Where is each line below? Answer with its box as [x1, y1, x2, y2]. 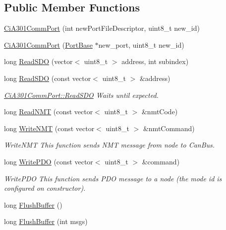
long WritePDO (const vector [4, 156, 93, 166]
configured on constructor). [4, 183, 86, 193]
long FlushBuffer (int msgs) [4, 216, 88, 227]
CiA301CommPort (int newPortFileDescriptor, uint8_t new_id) [4, 23, 200, 33]
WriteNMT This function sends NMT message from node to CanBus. [4, 140, 215, 150]
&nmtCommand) [143, 123, 195, 133]
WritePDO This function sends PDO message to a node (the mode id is [4, 173, 222, 183]
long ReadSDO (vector [4, 56, 73, 67]
